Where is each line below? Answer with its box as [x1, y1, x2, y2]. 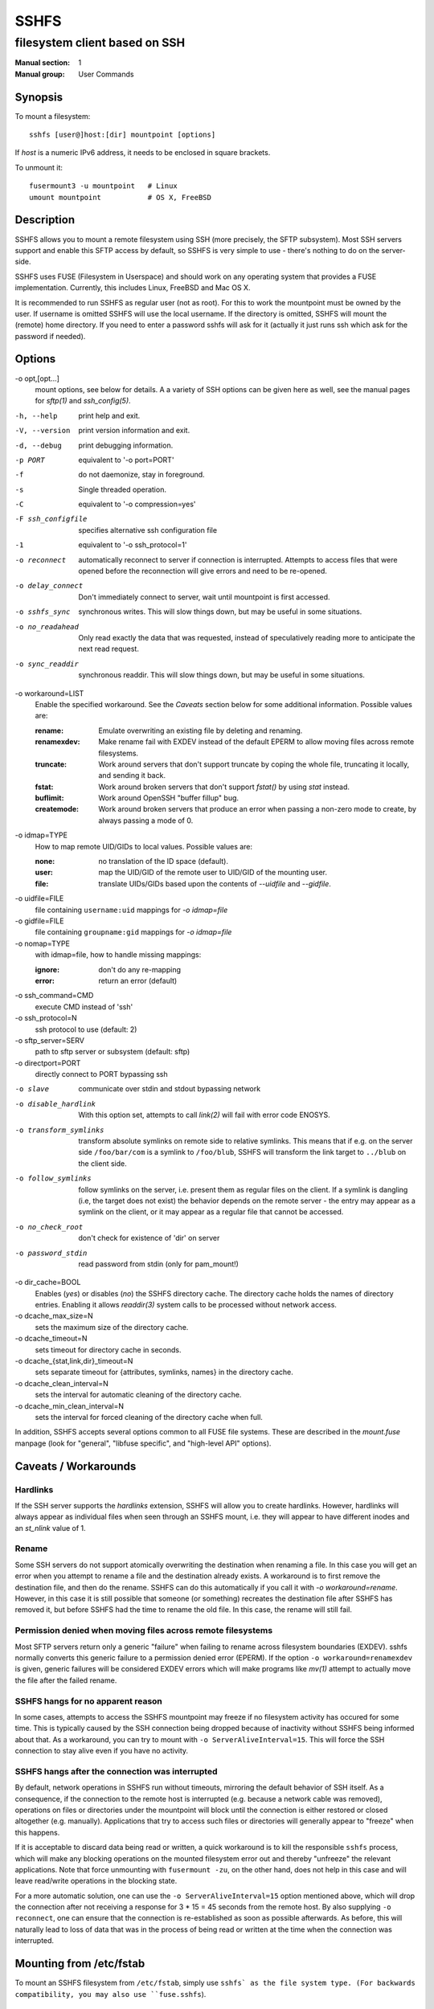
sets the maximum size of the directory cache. [35, 1322, 189, 1332]
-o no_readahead [14, 622, 80, 631]
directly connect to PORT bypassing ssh [35, 1070, 168, 1079]
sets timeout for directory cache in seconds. [35, 1344, 182, 1354]
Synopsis [14, 90, 63, 104]
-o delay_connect [14, 581, 84, 591]
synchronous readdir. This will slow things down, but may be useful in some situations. [78, 670, 366, 680]
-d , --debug [14, 440, 62, 450]
